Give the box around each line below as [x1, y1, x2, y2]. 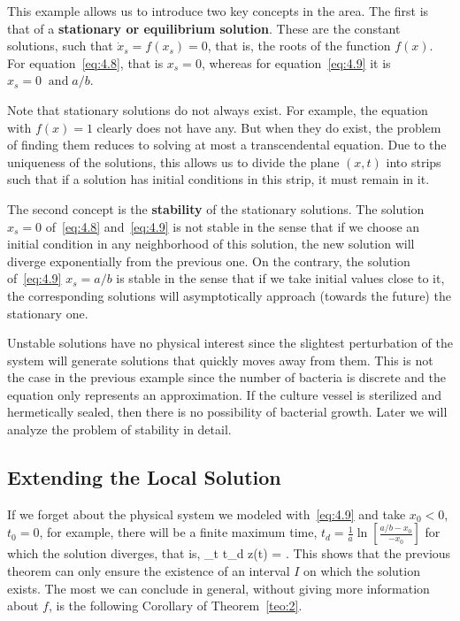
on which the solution [303, 562, 420, 580]
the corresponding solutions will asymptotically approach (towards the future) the [7, 286, 451, 304]
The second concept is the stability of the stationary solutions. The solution [7, 199, 425, 218]
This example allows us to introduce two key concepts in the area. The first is [7, 2, 429, 19]
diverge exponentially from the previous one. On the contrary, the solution [7, 251, 410, 270]
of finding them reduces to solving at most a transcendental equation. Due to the [7, 135, 447, 154]
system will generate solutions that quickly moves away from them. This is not [7, 350, 433, 369]
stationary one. [7, 303, 88, 322]
